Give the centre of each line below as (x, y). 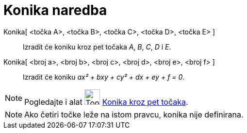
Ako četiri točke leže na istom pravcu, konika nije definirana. (134, 114)
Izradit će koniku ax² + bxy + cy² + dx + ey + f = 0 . (104, 77)
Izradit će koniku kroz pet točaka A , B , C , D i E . (97, 47)
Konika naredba (55, 10)
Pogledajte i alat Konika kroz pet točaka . (106, 102)
